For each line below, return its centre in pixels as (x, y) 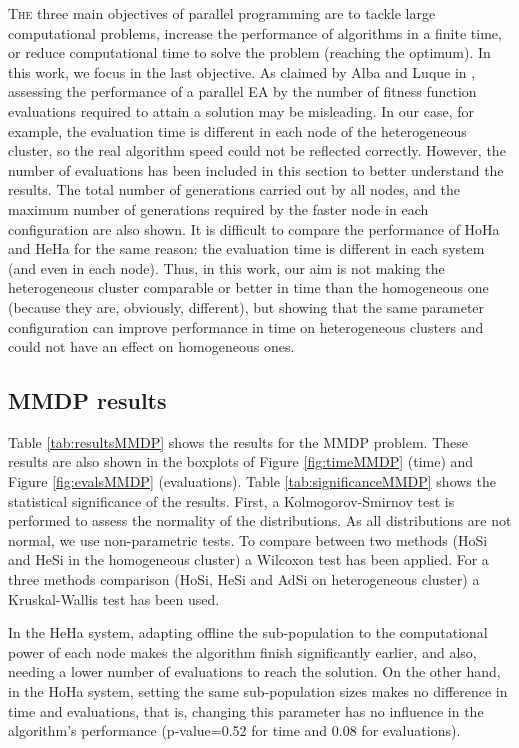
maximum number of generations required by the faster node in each (218, 208)
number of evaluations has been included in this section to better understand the (256, 169)
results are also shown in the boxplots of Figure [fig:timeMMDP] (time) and (241, 461)
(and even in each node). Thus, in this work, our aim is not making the (226, 267)
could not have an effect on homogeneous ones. (151, 346)
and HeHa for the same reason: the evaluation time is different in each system (246, 248)
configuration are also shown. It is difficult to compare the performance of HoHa (254, 228)
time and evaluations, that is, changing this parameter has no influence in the (246, 710)
